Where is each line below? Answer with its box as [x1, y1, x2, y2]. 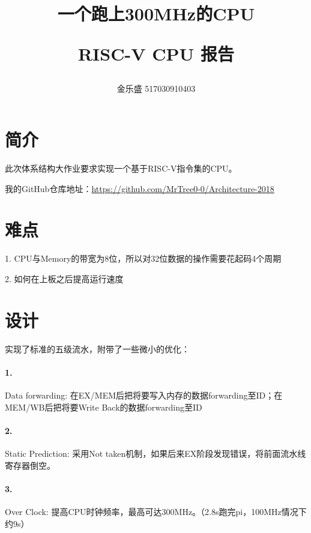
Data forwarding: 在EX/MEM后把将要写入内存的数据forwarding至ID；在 [5, 389, 283, 402]
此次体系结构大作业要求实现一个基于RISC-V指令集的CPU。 [5, 162, 237, 175]
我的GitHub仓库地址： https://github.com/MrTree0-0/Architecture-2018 [5, 182, 274, 194]
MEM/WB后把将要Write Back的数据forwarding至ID [5, 400, 202, 413]
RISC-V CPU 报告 [77, 41, 235, 66]
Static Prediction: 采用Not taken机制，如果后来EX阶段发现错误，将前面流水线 [5, 447, 306, 460]
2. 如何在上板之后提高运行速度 [5, 273, 124, 285]
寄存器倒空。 [5, 459, 55, 471]
